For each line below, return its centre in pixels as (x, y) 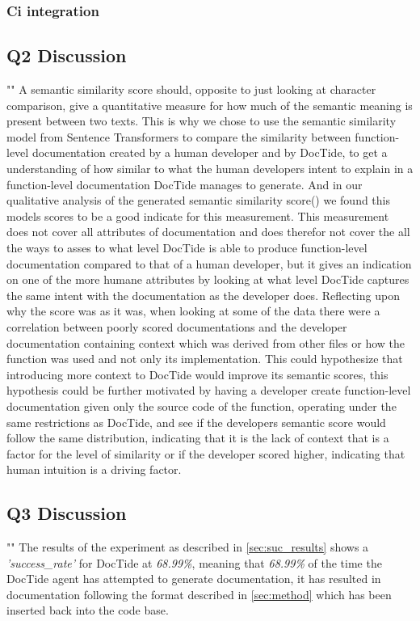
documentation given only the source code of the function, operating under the (202, 406)
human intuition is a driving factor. (94, 469)
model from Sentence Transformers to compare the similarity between (179, 136)
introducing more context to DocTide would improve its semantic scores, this (197, 374)
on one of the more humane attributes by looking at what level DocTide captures (208, 279)
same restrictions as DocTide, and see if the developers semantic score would (196, 422)
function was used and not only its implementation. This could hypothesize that (205, 359)
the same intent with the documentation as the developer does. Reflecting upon (203, 295)
